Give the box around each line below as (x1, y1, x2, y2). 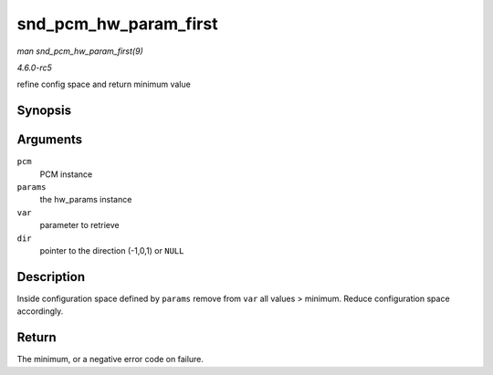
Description (16, 269, 86, 285)
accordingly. (16, 306, 64, 317)
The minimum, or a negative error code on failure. (16, 354, 205, 365)
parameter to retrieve (39, 220, 120, 231)
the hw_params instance (39, 194, 132, 205)
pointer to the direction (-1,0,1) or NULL (39, 245, 184, 255)
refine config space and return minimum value (16, 78, 191, 90)
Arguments (16, 132, 83, 148)
